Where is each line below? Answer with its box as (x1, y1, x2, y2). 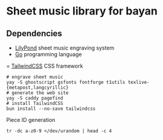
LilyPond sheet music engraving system (14, 44, 115, 51)
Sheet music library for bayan (6, 4, 158, 18)
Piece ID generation (6, 116, 56, 123)
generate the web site (11, 90, 69, 96)
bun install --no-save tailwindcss (6, 106, 96, 112)
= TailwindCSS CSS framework (6, 62, 83, 69)
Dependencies (6, 28, 62, 39)
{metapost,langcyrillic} (6, 84, 69, 91)
